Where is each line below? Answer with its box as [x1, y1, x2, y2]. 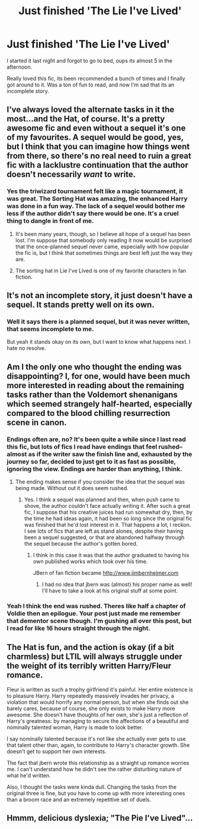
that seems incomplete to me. [7, 325, 94, 333]
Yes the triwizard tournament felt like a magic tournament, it [7, 187, 183, 196]
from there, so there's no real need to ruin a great [7, 151, 191, 161]
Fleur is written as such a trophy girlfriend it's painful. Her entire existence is [7, 686, 193, 693]
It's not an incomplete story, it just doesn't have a [7, 290, 193, 300]
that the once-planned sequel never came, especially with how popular [15, 243, 189, 250]
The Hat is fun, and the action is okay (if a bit [7, 642, 174, 652]
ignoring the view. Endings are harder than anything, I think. [7, 465, 182, 473]
